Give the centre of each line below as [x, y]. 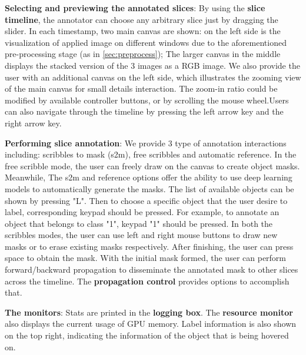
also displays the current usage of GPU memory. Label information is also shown [151, 324]
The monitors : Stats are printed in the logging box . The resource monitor [149, 312]
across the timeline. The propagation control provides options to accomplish [147, 281]
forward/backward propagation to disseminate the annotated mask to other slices [152, 269]
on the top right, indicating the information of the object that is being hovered [147, 335]
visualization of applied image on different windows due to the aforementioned [146, 42]
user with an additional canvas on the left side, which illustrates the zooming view [153, 77]
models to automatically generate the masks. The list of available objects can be [149, 188]
